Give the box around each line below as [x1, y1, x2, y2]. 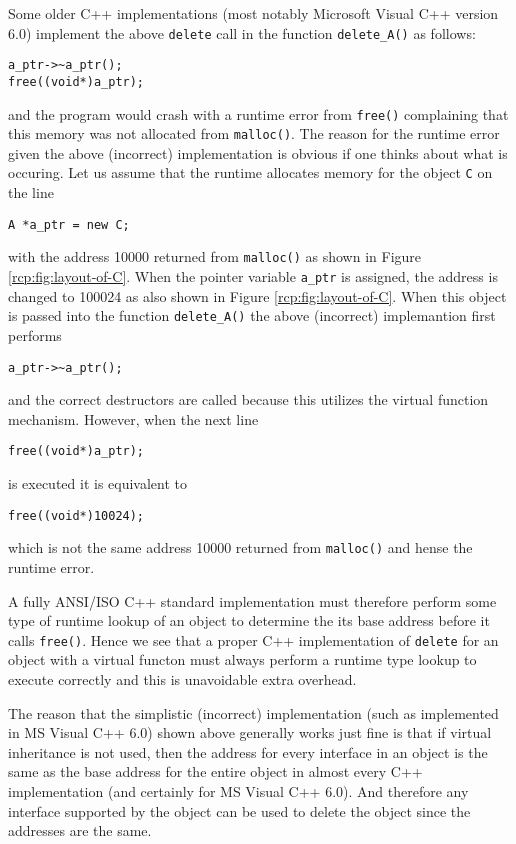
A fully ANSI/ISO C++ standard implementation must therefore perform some [8, 590, 497, 611]
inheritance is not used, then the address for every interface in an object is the [8, 741, 488, 762]
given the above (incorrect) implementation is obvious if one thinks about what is [8, 142, 508, 163]
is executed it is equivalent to [8, 473, 188, 494]
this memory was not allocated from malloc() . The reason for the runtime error [8, 123, 500, 144]
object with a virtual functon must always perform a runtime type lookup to [8, 649, 477, 670]
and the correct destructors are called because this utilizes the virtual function [8, 389, 489, 410]
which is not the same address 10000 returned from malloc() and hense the [8, 537, 473, 558]
